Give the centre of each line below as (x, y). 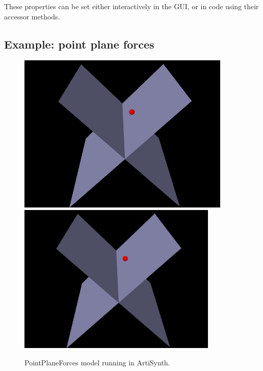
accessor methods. (32, 16)
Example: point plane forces (79, 44)
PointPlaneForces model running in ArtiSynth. (97, 362)
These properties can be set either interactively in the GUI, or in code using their (131, 6)
